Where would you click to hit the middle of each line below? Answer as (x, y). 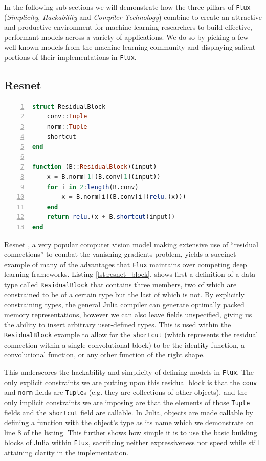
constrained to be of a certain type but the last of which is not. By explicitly (124, 294)
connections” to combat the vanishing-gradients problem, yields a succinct (120, 254)
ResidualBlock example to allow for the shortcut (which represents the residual (131, 335)
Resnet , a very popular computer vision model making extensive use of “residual (131, 244)
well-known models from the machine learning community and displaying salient (130, 47)
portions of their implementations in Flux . (70, 57)
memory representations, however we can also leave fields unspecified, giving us (128, 314)
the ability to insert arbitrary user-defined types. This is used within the (118, 324)
